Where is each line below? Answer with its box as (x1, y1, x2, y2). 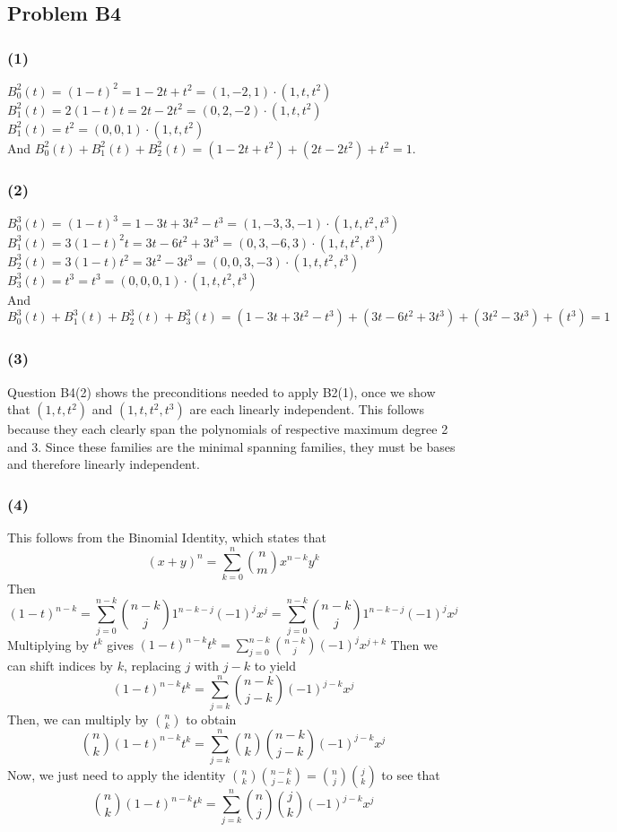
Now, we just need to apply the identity (7, 766, 226, 784)
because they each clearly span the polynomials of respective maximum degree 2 (7, 420, 448, 438)
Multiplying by (7, 635, 90, 654)
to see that (381, 766, 440, 784)
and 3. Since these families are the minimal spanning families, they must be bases (7, 437, 456, 455)
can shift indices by (7, 655, 113, 674)
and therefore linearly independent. (7, 455, 200, 473)
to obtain (186, 709, 237, 728)
